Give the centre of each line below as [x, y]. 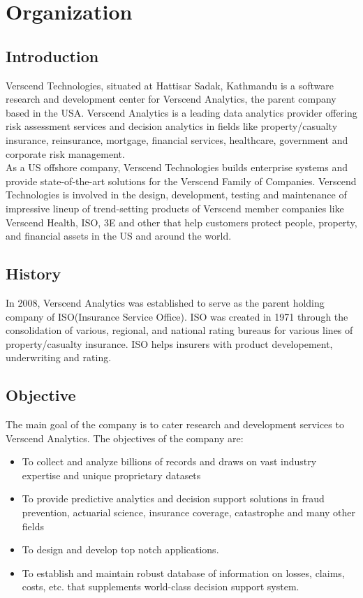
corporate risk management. [65, 153]
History [34, 274]
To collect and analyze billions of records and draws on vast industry [169, 461]
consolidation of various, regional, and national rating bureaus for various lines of [179, 330]
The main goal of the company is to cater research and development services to [175, 424]
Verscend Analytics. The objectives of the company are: [125, 438]
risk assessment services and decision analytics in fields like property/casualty [172, 126]
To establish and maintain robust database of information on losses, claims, [183, 573]
